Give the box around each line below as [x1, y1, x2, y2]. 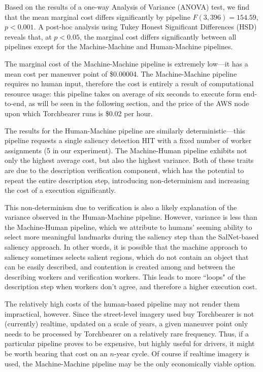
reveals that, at [5, 31, 52, 42]
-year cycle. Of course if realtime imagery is [114, 348, 250, 358]
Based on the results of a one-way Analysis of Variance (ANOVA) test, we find [5, 2, 250, 12]
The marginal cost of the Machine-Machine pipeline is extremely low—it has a [5, 58, 248, 69]
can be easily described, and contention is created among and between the [5, 261, 235, 272]
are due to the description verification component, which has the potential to [5, 164, 244, 175]
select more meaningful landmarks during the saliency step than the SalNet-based [5, 231, 259, 242]
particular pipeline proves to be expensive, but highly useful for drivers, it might [5, 338, 255, 349]
